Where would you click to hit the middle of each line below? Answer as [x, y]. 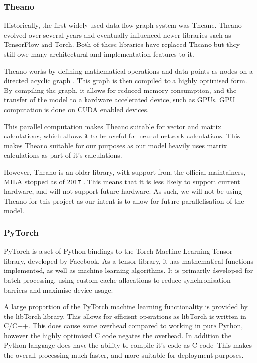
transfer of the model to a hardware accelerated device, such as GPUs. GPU [119, 100]
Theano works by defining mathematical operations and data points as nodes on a [128, 70]
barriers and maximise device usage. [59, 290]
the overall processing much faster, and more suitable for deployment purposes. [124, 355]
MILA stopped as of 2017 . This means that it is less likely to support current [122, 181]
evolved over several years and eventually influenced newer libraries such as [118, 34]
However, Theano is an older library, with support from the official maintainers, [125, 171]
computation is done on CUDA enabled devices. [77, 109]
